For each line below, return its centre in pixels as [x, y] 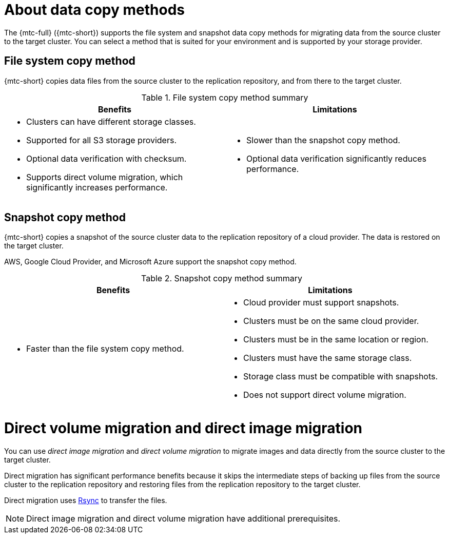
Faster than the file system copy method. [105, 349]
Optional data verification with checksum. [106, 158]
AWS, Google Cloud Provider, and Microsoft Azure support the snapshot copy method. [150, 262]
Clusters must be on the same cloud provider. [331, 321]
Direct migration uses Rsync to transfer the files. [86, 500]
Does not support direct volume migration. [325, 395]
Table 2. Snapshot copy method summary [222, 278]
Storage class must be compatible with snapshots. [341, 377]
